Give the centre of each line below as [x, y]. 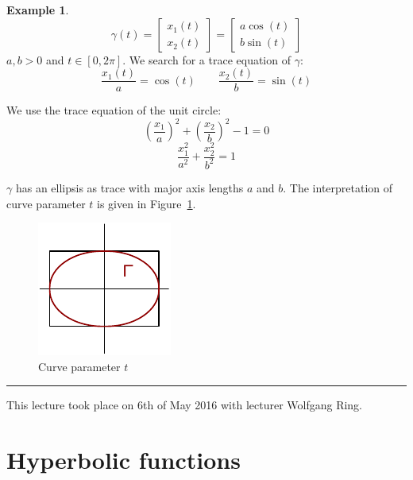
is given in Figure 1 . [147, 203]
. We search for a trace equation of [206, 59]
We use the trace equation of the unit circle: [114, 110]
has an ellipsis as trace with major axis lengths [129, 187]
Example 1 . [38, 10]
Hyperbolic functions [124, 460]
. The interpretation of [338, 187]
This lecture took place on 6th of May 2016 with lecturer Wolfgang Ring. [185, 405]
